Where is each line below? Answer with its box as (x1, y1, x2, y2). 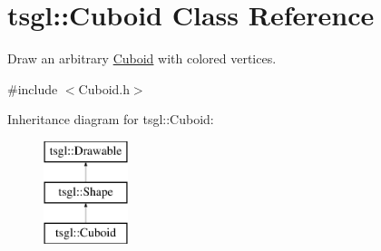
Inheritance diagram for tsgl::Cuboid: (7, 110, 214, 129)
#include (7, 79, 58, 98)
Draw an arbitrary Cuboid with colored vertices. (7, 49, 277, 68)
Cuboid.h (78, 79, 130, 98)
